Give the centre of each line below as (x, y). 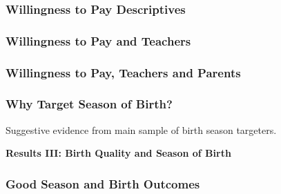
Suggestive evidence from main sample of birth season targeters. (141, 129)
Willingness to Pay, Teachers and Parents (123, 72)
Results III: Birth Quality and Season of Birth (118, 153)
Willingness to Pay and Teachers (98, 40)
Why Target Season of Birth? (89, 104)
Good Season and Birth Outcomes (103, 183)
